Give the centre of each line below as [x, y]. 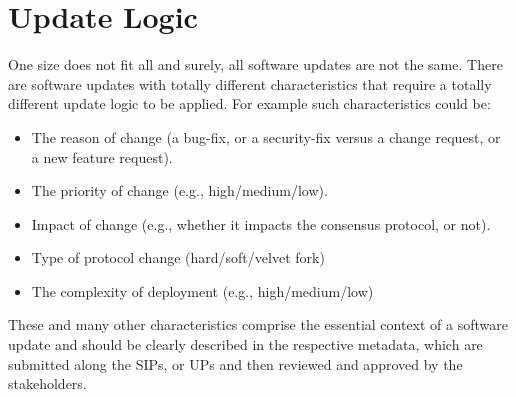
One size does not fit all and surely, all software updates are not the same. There [255, 64]
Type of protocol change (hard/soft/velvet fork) [178, 257]
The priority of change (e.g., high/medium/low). [179, 190]
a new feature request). [102, 156]
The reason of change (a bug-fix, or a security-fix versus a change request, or [266, 136]
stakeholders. [47, 383]
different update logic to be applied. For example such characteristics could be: [249, 103]
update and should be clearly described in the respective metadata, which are [245, 344]
